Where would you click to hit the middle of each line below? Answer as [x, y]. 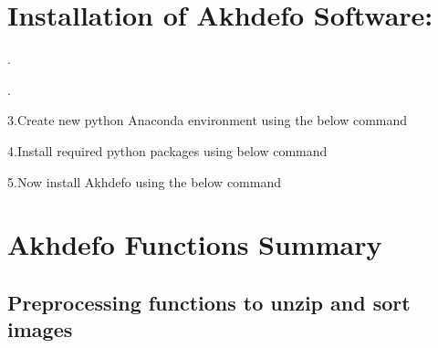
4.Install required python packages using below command [167, 150]
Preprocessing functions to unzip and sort [209, 302]
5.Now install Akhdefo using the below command [144, 181]
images [40, 329]
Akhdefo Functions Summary [195, 244]
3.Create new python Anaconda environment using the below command [208, 120]
